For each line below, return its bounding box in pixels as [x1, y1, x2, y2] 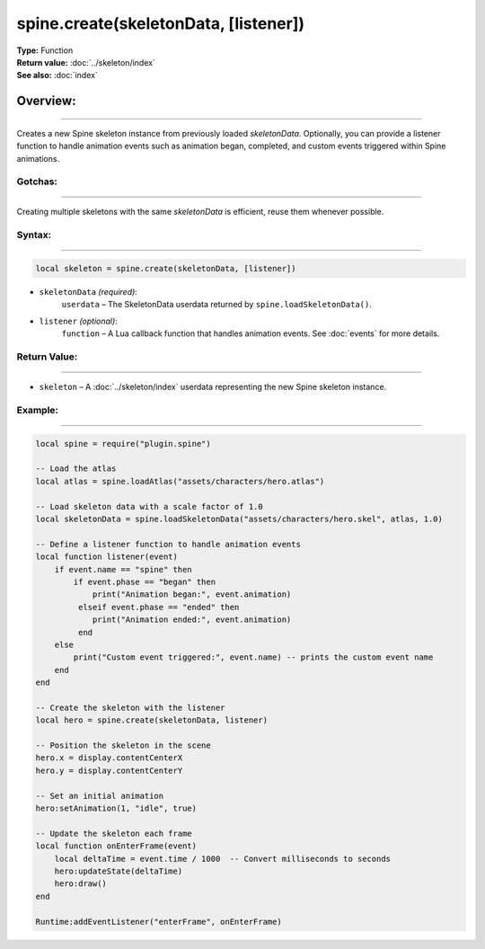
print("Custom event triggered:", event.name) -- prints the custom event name [73, 652, 434, 662]
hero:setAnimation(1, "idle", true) [35, 803, 198, 813]
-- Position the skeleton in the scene [35, 741, 211, 750]
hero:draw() [54, 879, 108, 889]
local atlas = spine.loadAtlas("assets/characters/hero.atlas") [35, 476, 325, 486]
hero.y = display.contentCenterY [35, 765, 183, 776]
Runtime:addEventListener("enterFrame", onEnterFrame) [35, 917, 282, 927]
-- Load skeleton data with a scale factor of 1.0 [35, 501, 264, 511]
